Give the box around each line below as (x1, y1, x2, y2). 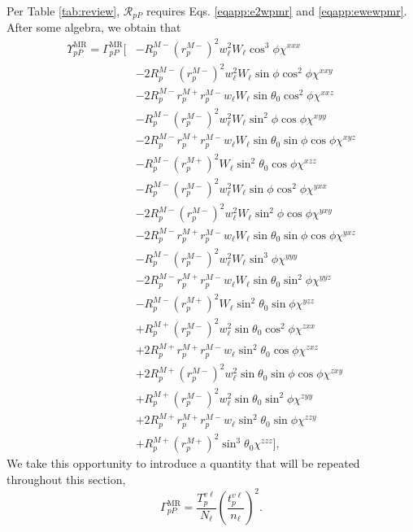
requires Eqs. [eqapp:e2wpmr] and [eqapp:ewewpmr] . (146, 2, 407, 19)
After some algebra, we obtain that (7, 19, 181, 36)
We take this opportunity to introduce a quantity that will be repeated (7, 455, 360, 472)
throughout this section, (7, 470, 126, 487)
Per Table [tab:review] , (7, 2, 120, 19)
